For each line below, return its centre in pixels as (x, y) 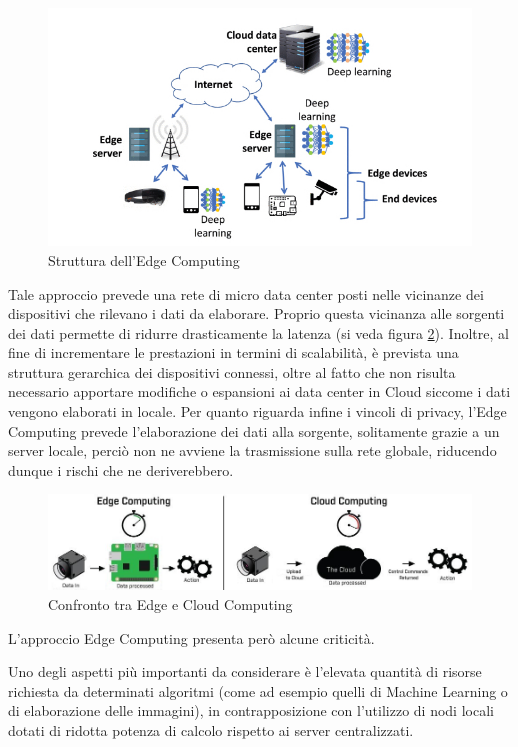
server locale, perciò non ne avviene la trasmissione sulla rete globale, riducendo (252, 450)
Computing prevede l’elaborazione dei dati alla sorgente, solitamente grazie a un (254, 430)
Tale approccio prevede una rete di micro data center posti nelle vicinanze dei (246, 293)
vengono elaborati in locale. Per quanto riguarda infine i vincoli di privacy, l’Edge (257, 411)
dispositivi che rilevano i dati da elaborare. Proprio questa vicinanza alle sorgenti (256, 313)
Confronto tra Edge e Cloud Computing (170, 604)
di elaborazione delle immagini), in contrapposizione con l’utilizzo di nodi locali (251, 710)
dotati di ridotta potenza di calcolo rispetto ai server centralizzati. (211, 729)
